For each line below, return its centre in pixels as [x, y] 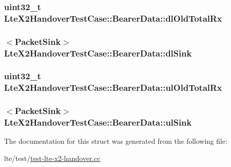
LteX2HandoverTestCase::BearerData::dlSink [98, 53]
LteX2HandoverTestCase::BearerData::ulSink [98, 122]
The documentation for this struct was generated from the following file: [116, 141]
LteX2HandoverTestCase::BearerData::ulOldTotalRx [113, 88]
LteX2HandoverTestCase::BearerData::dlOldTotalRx [113, 18]
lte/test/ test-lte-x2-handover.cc [52, 158]
